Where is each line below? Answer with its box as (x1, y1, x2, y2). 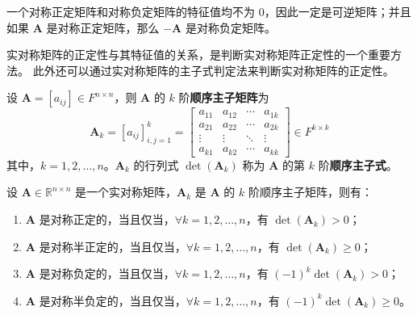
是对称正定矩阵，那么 (46, 19, 160, 36)
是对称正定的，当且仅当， (39, 211, 175, 228)
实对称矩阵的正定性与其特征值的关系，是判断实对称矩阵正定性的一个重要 (6, 46, 390, 63)
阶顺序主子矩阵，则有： (248, 183, 373, 200)
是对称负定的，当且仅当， (39, 265, 175, 282)
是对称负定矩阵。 (185, 19, 276, 36)
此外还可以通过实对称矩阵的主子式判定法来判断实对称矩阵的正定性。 (32, 61, 394, 78)
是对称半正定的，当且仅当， (39, 237, 186, 254)
